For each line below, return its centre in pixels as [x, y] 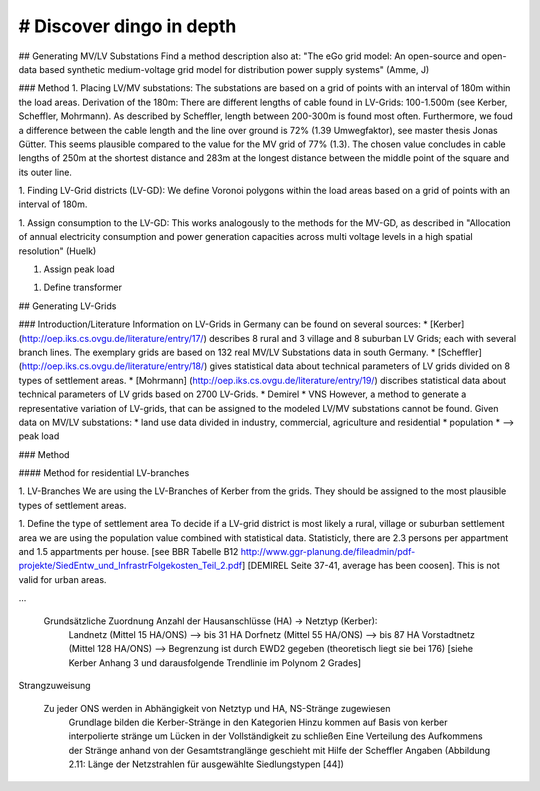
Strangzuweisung [54, 686]
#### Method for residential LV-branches [104, 473]
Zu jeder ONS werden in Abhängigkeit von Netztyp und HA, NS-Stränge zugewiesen [217, 708]
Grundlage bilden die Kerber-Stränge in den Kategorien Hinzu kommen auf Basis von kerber [258, 722]
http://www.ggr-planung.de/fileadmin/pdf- [328, 552]
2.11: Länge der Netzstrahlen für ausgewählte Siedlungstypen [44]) [206, 764]
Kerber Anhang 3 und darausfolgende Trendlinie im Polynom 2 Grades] [215, 662]
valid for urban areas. [62, 579]
